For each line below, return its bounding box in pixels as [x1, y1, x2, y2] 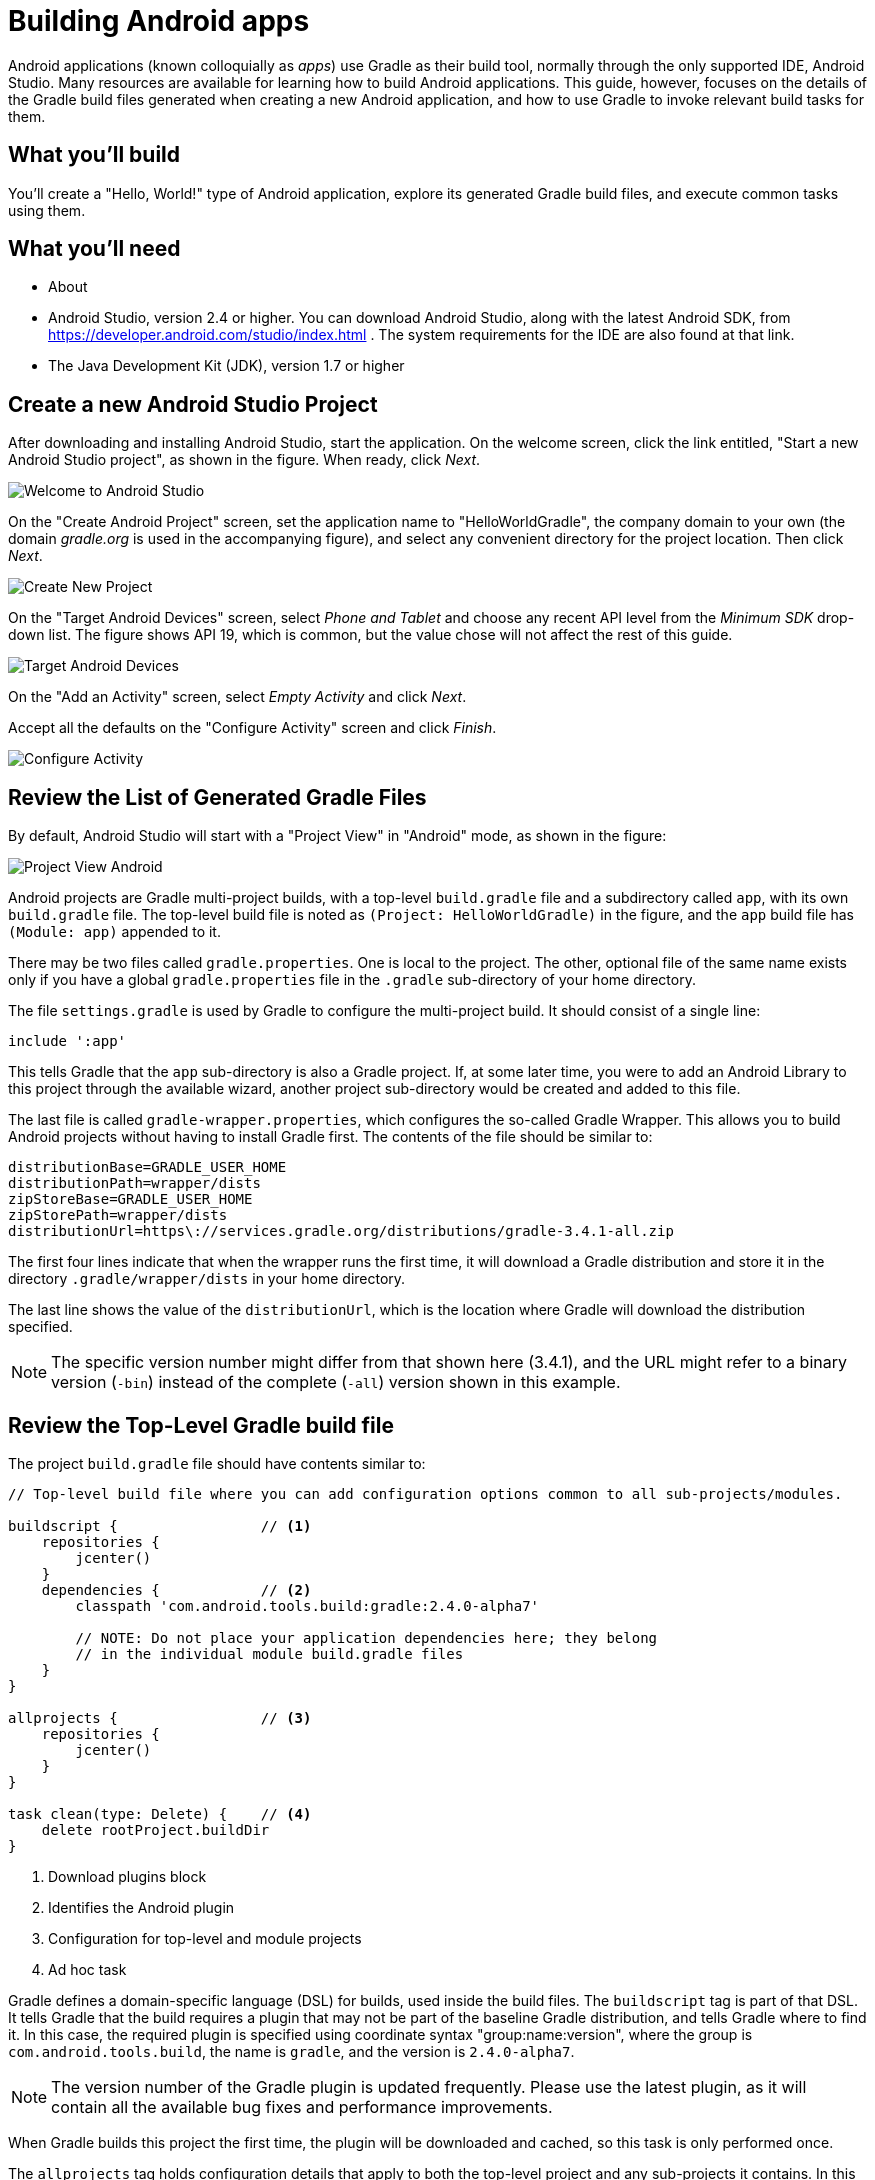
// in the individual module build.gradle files [75, 1645, 464, 1662]
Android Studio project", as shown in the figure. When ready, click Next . [8, 451, 481, 469]
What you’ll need [8, 236, 181, 262]
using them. [8, 201, 86, 219]
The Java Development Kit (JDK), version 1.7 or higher [48, 357, 405, 375]
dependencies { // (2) [41, 1581, 312, 1598]
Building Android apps [8, 4, 310, 38]
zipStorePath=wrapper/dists [8, 1207, 228, 1224]
